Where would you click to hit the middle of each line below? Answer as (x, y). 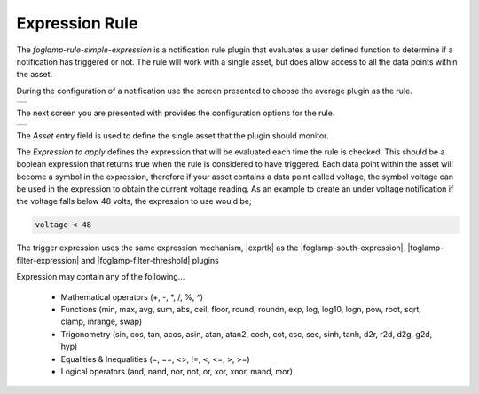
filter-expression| (48, 260)
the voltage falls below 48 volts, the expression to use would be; (134, 201)
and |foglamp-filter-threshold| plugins (150, 260)
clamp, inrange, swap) (102, 322)
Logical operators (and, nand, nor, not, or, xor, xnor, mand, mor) (177, 371)
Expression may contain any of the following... (101, 277)
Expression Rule (77, 23)
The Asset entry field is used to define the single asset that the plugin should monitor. (173, 135)
